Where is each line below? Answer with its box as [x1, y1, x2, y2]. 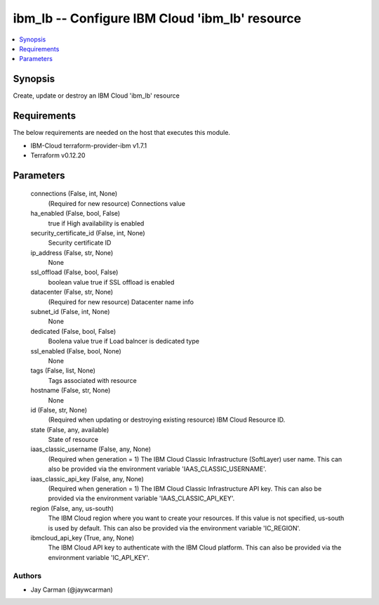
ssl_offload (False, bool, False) [30, 268, 119, 277]
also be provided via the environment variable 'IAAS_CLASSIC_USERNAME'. [48, 464, 267, 474]
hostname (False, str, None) [30, 386, 111, 395]
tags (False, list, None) [30, 366, 96, 375]
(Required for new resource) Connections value [48, 199, 186, 207]
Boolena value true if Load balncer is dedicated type [48, 337, 200, 346]
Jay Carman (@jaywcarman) [30, 585, 114, 594]
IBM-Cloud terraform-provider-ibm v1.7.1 [30, 141, 147, 150]
